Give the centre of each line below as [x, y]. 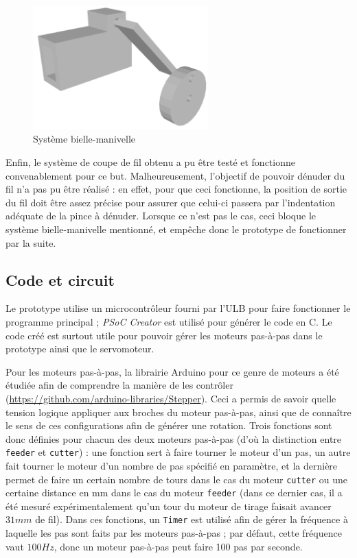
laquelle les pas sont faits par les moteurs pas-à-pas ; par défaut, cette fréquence [174, 533]
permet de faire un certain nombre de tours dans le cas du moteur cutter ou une [177, 479]
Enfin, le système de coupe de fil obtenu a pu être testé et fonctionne [150, 162]
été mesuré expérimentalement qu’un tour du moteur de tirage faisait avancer [169, 506]
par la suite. [31, 242]
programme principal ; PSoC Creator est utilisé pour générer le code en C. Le [169, 321]
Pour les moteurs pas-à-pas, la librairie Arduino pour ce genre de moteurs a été [172, 371]
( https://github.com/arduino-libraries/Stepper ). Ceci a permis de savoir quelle [171, 398]
